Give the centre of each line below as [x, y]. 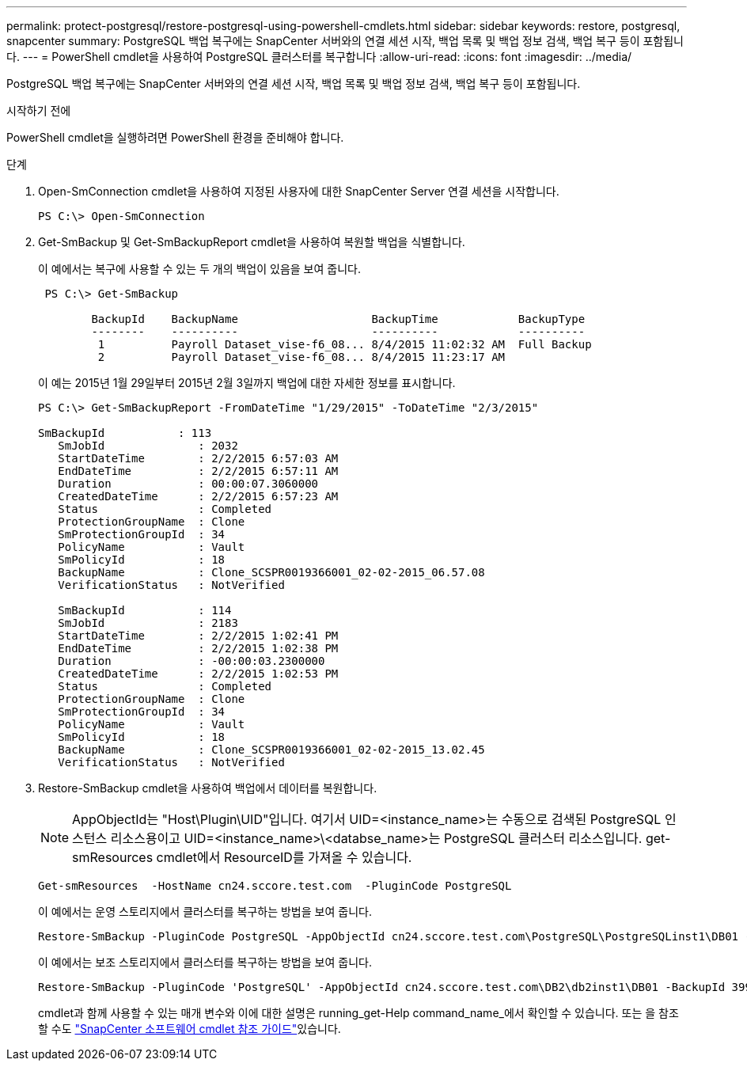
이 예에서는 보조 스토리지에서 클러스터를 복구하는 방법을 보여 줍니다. [205, 962]
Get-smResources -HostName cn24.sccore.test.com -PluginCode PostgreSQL [275, 886]
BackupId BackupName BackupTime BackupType [338, 319]
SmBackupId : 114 [145, 610]
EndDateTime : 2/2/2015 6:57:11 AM [198, 471]
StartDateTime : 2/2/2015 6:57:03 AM [198, 458]
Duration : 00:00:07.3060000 [188, 484]
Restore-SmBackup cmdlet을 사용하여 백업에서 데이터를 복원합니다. [208, 788]
